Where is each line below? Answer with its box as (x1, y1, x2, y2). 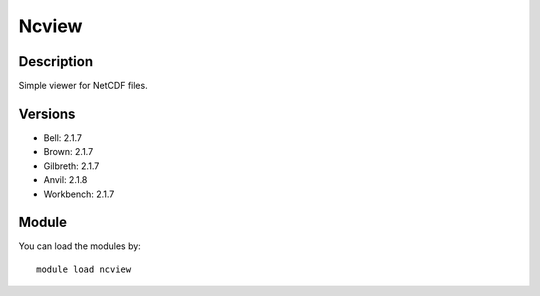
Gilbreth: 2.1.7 (43, 160, 100, 172)
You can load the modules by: (18, 240, 142, 252)
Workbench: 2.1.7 (43, 188, 115, 200)
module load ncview (36, 263, 132, 275)
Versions (18, 105, 76, 122)
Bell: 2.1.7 (43, 131, 82, 144)
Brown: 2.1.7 (43, 146, 94, 158)
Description (18, 53, 94, 70)
